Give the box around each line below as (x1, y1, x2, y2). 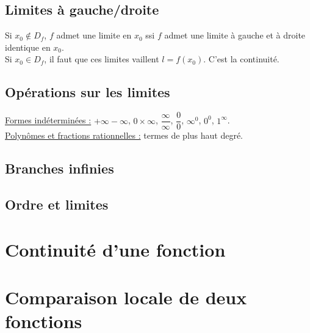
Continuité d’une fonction (5, 236, 226, 262)
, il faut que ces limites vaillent (44, 53, 159, 65)
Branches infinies (5, 159, 114, 178)
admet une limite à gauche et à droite (164, 29, 306, 42)
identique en (5, 40, 51, 53)
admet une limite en (56, 29, 132, 42)
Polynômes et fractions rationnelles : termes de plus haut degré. (5, 129, 243, 142)
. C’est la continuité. (203, 53, 279, 65)
